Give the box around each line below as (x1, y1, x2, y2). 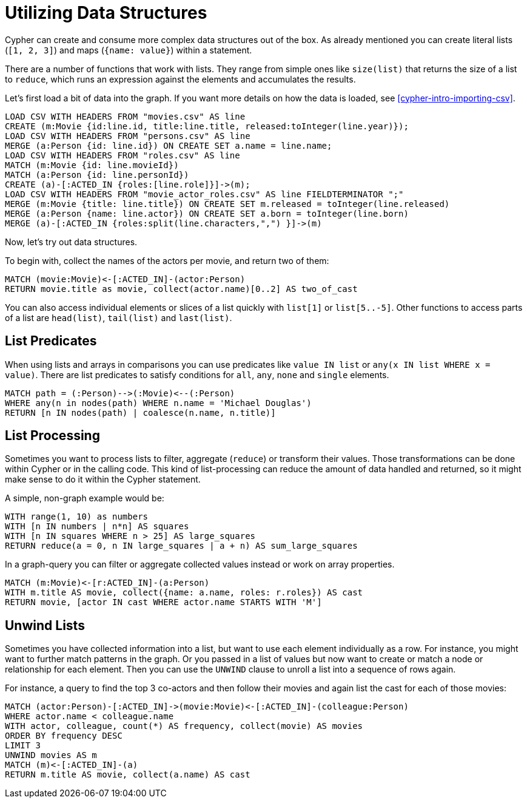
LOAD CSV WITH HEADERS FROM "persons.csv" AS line (5, 130, 250, 141)
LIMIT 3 (5, 740, 41, 751)
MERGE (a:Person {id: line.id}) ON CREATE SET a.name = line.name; (5, 140, 332, 151)
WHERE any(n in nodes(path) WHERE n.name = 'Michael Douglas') (5, 398, 312, 408)
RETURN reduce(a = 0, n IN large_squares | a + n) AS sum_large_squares (5, 541, 358, 551)
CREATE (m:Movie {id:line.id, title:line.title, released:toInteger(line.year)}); (5, 121, 409, 131)
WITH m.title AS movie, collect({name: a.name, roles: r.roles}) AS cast (5, 588, 363, 598)
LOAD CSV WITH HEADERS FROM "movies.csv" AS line (5, 111, 246, 121)
